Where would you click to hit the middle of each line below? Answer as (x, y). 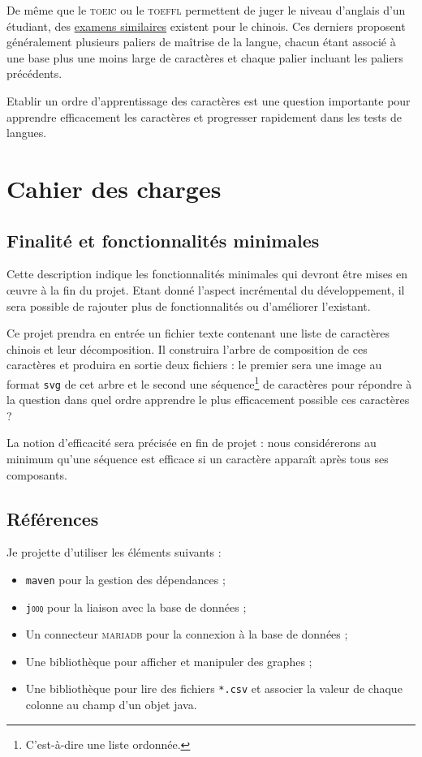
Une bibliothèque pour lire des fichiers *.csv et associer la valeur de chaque (214, 688)
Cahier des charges (114, 188)
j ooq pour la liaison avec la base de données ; (136, 606)
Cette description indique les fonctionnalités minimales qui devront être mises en (207, 274)
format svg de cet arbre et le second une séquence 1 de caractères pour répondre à (209, 382)
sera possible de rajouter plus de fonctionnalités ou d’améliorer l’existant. (189, 305)
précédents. (34, 73)
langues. (27, 133)
